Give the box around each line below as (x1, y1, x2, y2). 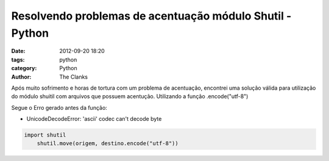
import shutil (24, 132, 66, 138)
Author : (11, 73, 32, 80)
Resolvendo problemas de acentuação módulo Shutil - (11, 9, 292, 23)
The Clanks (59, 73, 88, 80)
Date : (11, 48, 26, 55)
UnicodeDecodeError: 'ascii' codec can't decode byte (26, 115, 162, 123)
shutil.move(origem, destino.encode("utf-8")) (37, 140, 179, 147)
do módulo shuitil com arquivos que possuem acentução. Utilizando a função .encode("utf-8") (11, 93, 249, 100)
